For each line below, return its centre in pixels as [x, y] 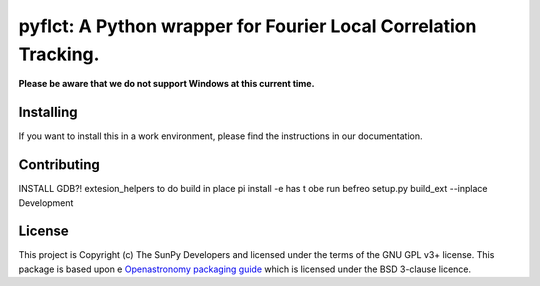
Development [46, 202]
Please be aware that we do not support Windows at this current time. [166, 84]
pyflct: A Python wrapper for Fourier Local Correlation [247, 26]
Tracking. [59, 54]
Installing [48, 112]
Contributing [59, 165]
